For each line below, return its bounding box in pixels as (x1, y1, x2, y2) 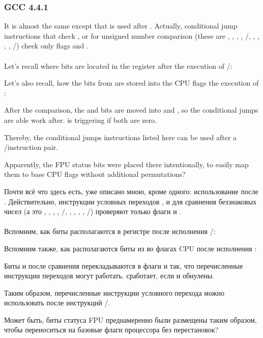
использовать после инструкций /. (4, 297, 110, 308)
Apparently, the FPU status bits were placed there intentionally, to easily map (4, 159, 249, 169)
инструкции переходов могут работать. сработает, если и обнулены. (4, 270, 214, 281)
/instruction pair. (4, 142, 58, 152)
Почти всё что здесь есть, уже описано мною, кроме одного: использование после (4, 186, 258, 196)
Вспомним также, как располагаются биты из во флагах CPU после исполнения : (4, 243, 257, 253)
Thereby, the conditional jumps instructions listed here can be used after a (4, 132, 237, 142)
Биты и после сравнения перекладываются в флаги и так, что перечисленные (4, 260, 243, 271)
